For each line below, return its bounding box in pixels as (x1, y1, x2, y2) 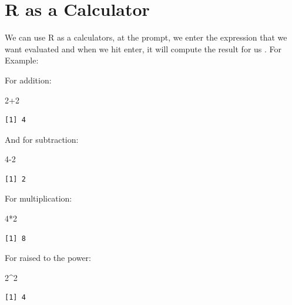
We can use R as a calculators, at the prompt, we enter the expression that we (5, 31, 287, 43)
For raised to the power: (5, 252, 91, 264)
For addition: (5, 73, 52, 86)
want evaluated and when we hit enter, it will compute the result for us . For (5, 42, 282, 55)
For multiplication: (5, 192, 72, 205)
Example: (5, 54, 39, 66)
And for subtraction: (5, 133, 79, 145)
